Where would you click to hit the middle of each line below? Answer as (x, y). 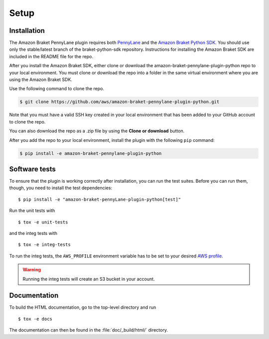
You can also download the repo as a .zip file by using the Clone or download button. (97, 131)
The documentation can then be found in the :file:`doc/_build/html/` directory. (88, 330)
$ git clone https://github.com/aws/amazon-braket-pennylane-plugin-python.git (120, 102)
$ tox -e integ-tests (44, 245)
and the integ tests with (33, 233)
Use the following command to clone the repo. (57, 89)
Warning (32, 270)
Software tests (32, 169)
